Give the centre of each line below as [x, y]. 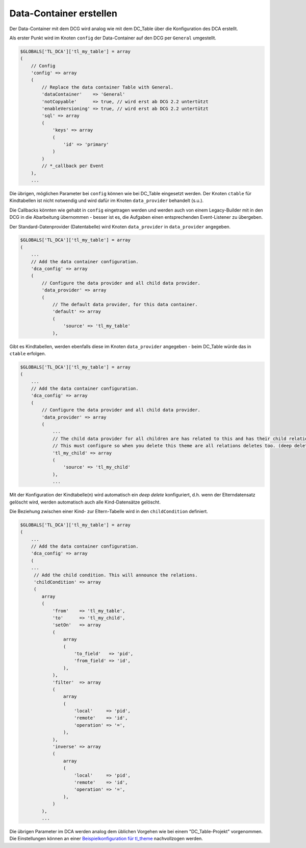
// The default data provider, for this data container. [125, 304]
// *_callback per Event [73, 166]
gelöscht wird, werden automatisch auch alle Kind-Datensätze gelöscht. [85, 502]
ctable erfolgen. [28, 353]
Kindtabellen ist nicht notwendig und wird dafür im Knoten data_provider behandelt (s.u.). [107, 201]
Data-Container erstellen [63, 13]
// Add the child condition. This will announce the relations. [116, 575]
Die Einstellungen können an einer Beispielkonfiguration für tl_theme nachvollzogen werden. [106, 839]
